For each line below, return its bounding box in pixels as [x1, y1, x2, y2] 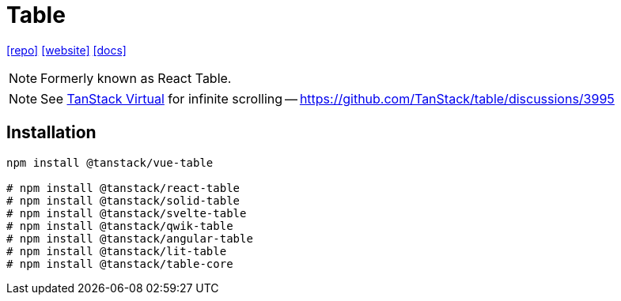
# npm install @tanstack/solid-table [6, 194, 240, 207]
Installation [6, 122, 97, 143]
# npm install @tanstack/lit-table [6, 244, 227, 258]
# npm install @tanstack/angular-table [6, 231, 253, 245]
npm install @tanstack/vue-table [6, 156, 214, 169]
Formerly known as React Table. [40, 70, 232, 86]
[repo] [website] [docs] [6, 43, 127, 57]
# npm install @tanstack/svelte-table [6, 206, 247, 220]
